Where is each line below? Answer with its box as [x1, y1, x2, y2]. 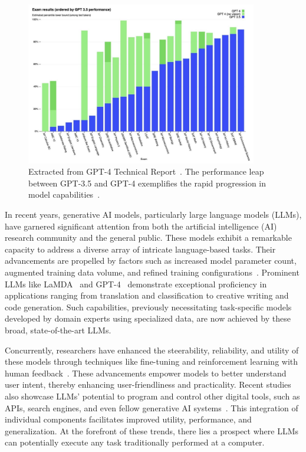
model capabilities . [28, 188, 100, 201]
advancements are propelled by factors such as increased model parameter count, [5, 254, 297, 267]
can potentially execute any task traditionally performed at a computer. [5, 436, 265, 448]
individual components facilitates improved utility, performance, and [5, 413, 252, 425]
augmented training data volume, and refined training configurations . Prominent [5, 266, 300, 279]
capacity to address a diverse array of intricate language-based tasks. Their [5, 243, 276, 255]
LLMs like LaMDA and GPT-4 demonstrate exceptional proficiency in [5, 277, 267, 290]
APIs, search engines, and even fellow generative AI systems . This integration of [5, 401, 298, 414]
